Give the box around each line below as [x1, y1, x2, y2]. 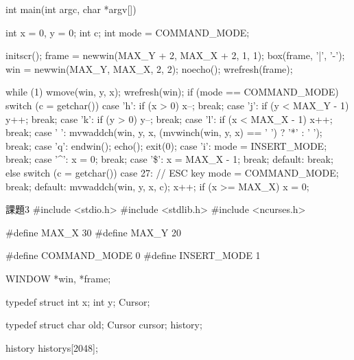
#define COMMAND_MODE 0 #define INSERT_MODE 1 [5, 248, 261, 262]
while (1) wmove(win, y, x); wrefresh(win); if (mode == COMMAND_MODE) [5, 85, 339, 99]
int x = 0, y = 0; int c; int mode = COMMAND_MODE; [5, 25, 250, 39]
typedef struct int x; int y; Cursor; [5, 294, 150, 308]
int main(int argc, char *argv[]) [5, 2, 137, 16]
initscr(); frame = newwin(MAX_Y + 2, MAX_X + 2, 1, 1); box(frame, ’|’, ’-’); [5, 48, 345, 63]
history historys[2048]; [5, 340, 98, 355]
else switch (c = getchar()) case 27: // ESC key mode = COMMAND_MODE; [5, 165, 339, 179]
